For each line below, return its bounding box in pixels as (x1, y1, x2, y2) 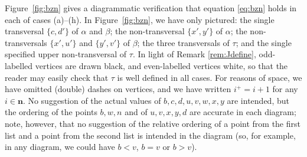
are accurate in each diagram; (189, 106, 296, 118)
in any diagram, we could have (5, 140, 115, 153)
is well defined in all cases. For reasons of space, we (117, 71, 302, 83)
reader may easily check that (5, 71, 109, 83)
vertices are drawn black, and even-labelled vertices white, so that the (35, 59, 288, 71)
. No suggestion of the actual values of (22, 94, 161, 106)
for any (272, 83, 298, 95)
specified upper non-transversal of (5, 48, 127, 60)
